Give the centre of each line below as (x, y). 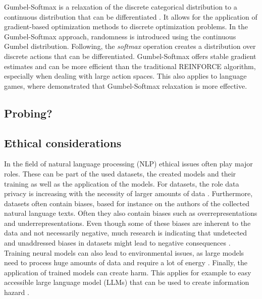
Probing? (28, 113)
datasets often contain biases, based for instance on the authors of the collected (127, 203)
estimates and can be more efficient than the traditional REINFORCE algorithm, (130, 66)
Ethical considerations (63, 142)
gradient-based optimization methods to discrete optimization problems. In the (126, 26)
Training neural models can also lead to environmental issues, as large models (124, 252)
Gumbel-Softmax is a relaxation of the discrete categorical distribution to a (121, 7)
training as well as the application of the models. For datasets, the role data (122, 183)
